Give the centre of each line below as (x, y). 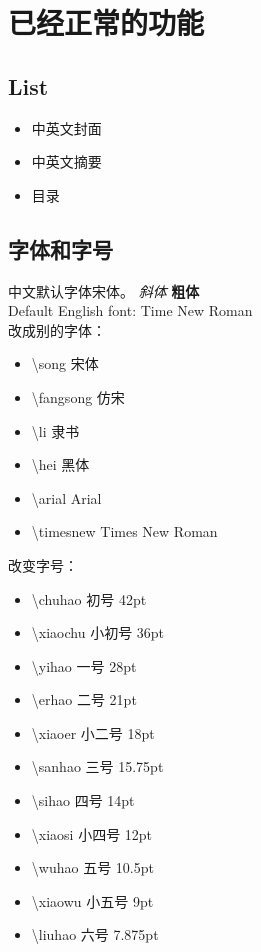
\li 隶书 (55, 430)
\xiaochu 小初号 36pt (98, 632)
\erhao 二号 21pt (84, 699)
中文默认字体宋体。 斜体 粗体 (104, 290)
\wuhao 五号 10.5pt (92, 867)
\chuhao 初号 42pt (89, 598)
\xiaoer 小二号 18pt (93, 732)
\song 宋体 (65, 363)
